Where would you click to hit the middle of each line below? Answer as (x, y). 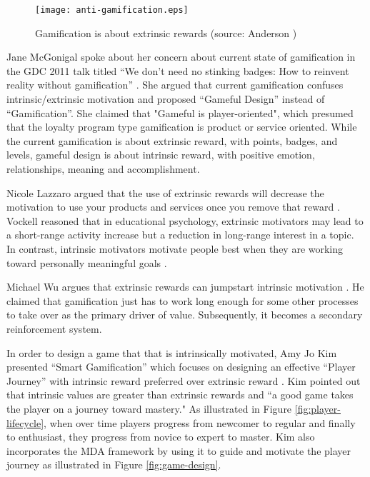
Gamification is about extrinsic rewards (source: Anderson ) (166, 32)
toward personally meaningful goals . (87, 262)
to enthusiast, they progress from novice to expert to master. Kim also (161, 437)
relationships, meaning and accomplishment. (103, 169)
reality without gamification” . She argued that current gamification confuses (175, 85)
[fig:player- (317, 408)
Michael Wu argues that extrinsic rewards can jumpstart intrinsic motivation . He (185, 287)
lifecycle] (25, 422)
